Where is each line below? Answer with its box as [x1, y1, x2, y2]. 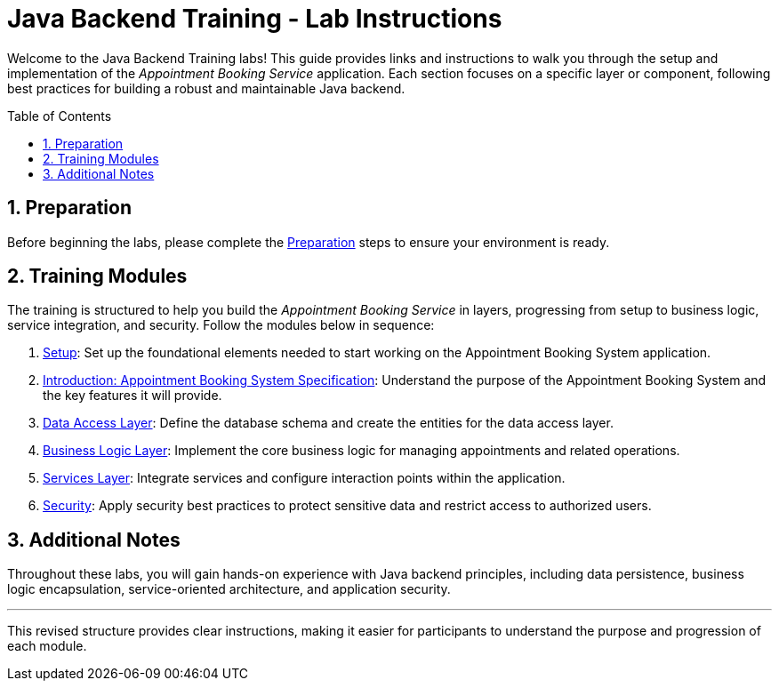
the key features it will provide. [43, 388, 222, 404]
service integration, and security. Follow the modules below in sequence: [7, 317, 435, 333]
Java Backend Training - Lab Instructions [7, 4, 502, 34]
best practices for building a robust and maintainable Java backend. [7, 80, 406, 96]
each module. [7, 638, 87, 654]
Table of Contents [7, 108, 112, 124]
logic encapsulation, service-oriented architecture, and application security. [7, 581, 451, 597]
